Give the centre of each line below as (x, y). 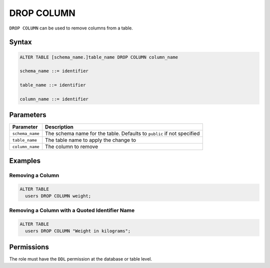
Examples (25, 161)
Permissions (29, 247)
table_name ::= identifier (53, 85)
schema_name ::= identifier (54, 71)
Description (59, 127)
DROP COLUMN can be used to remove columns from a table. (71, 28)
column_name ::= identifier (54, 99)
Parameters (28, 115)
